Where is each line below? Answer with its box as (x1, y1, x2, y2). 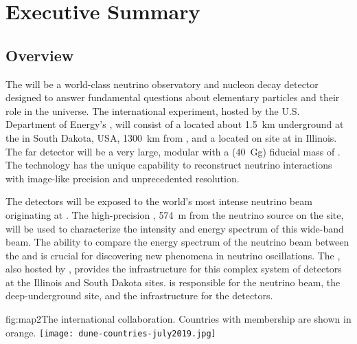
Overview (5, 44, 74, 65)
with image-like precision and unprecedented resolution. (5, 171, 240, 185)
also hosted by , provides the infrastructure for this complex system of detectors (5, 261, 342, 276)
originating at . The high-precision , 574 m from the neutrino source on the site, (5, 207, 344, 222)
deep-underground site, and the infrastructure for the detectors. (5, 288, 273, 303)
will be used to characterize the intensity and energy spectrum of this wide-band (5, 221, 344, 235)
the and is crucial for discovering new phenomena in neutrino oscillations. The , (5, 248, 341, 262)
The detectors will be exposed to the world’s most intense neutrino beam (5, 194, 312, 208)
